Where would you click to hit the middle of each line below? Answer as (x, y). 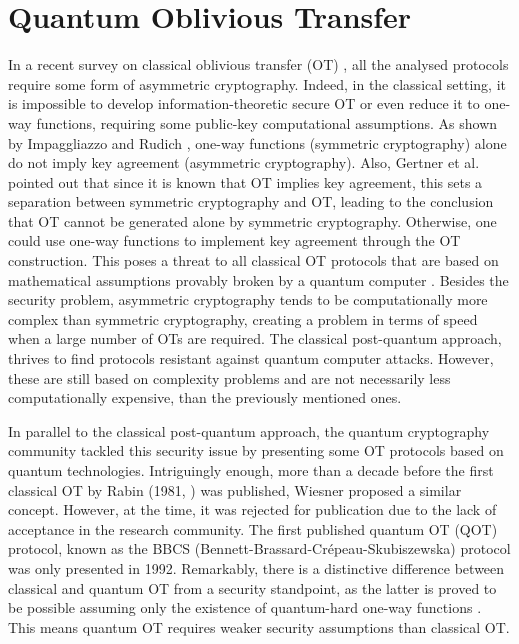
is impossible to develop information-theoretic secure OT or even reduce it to (244, 103)
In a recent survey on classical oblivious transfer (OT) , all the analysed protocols (258, 64)
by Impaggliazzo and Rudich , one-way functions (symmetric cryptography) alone (257, 142)
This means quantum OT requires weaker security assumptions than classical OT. (259, 626)
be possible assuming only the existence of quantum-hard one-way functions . (245, 607)
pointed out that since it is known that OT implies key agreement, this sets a (245, 181)
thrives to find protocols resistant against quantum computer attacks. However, (251, 358)
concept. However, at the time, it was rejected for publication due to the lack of (252, 509)
